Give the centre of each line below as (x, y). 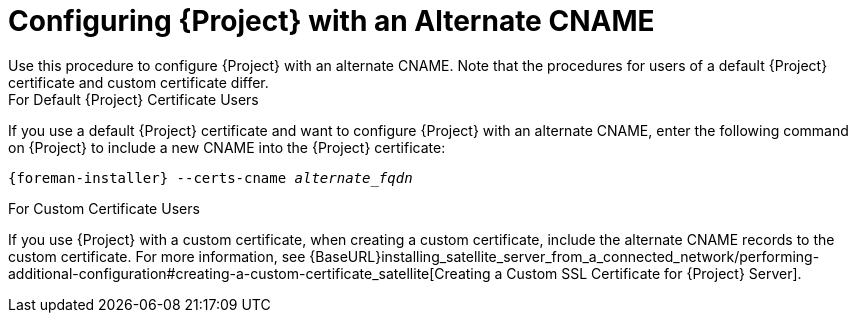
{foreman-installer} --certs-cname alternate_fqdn (210, 177)
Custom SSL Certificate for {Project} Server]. (654, 273)
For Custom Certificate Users (104, 208)
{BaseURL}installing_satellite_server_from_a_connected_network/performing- (564, 256)
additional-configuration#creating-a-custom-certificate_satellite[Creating (249, 273)
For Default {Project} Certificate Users (133, 99)
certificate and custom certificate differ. (138, 82)
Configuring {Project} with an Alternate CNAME (331, 21)
